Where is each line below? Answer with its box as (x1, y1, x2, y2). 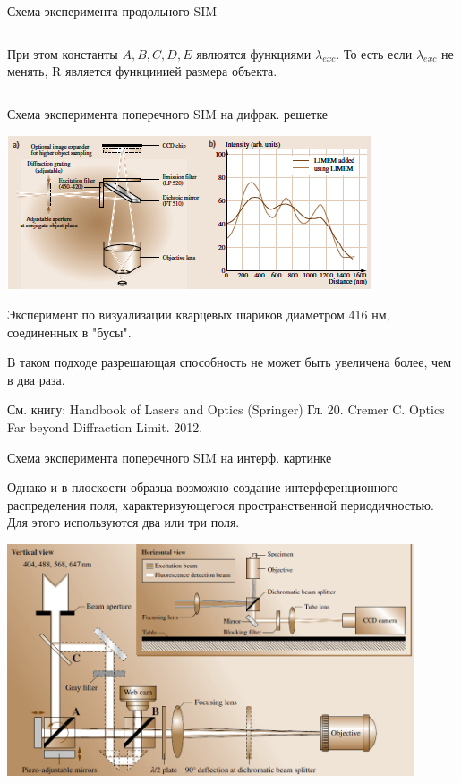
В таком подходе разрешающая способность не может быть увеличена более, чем (7, 353, 452, 371)
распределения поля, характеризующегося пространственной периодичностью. (7, 495, 434, 514)
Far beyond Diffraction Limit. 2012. (7, 417, 203, 436)
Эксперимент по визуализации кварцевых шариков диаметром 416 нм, (7, 304, 390, 323)
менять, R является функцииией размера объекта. (7, 62, 277, 81)
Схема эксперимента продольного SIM (7, 2, 218, 20)
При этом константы (7, 44, 118, 63)
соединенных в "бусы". (7, 322, 132, 341)
